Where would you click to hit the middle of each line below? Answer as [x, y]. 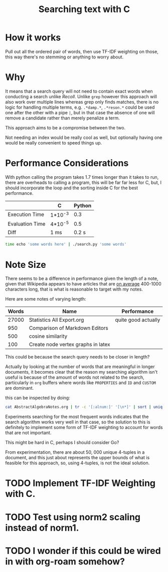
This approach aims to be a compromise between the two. [65, 127]
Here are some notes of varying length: [46, 299]
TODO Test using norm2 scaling [73, 517]
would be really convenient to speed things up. [54, 142]
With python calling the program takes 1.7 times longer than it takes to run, [82, 177]
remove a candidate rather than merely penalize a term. [62, 118]
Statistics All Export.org [56, 320]
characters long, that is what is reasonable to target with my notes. [74, 289]
